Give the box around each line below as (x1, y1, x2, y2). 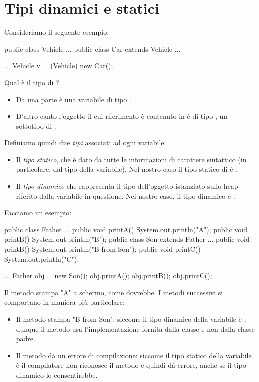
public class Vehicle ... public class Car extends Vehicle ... (4, 43, 181, 54)
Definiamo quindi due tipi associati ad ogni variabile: (4, 137, 166, 148)
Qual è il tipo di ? (4, 77, 59, 87)
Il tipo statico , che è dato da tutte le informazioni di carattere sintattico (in (16, 154, 247, 164)
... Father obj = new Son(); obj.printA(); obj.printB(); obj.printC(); (4, 270, 212, 281)
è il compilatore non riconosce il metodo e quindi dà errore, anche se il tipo (16, 360, 246, 370)
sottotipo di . (16, 120, 56, 131)
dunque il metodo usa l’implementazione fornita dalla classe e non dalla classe (16, 323, 255, 334)
